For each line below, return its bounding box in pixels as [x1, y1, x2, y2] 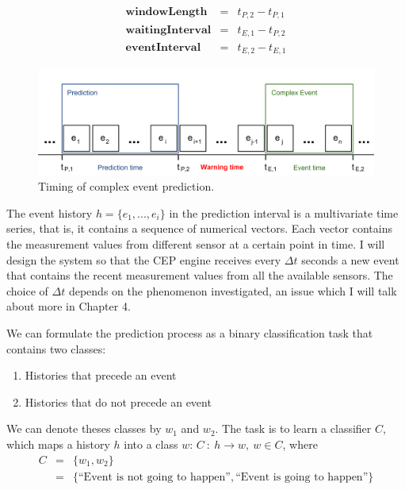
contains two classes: [6, 340, 106, 357]
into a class [124, 435, 178, 452]
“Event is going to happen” [235, 471, 369, 483]
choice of [6, 282, 48, 299]
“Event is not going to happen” [78, 471, 231, 483]
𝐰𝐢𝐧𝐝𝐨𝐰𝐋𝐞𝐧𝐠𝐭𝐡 [125, 6, 208, 18]
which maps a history [6, 435, 110, 452]
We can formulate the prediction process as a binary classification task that [6, 324, 373, 341]
